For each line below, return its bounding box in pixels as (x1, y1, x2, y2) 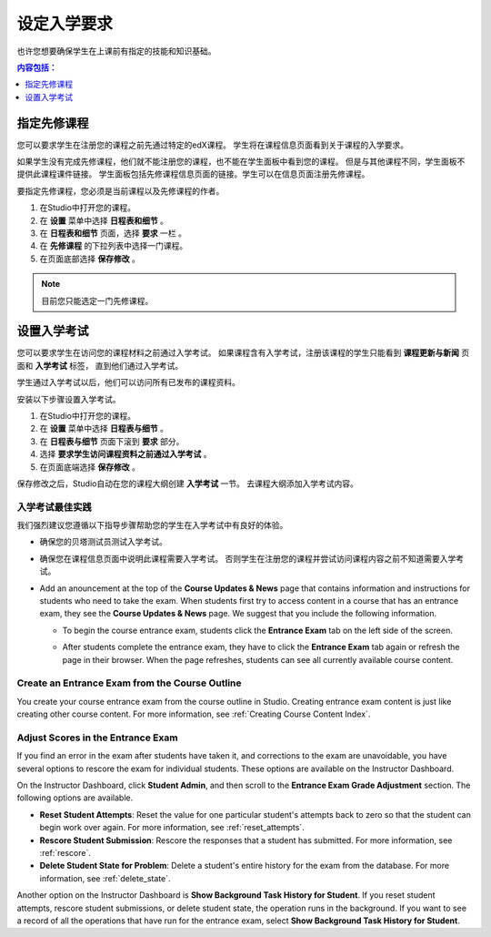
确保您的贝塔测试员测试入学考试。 (39, 536, 167, 547)
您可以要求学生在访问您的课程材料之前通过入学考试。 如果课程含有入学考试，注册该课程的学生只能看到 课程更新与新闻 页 (16, 347, 470, 359)
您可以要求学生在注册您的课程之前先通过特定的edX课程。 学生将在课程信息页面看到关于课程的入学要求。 (16, 139, 409, 150)
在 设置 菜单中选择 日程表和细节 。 (39, 215, 168, 226)
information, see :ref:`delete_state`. (39, 872, 172, 883)
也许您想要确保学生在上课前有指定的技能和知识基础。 (16, 46, 216, 56)
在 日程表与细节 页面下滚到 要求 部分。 (39, 435, 185, 446)
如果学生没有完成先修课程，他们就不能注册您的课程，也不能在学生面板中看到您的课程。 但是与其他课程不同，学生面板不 (16, 156, 466, 168)
